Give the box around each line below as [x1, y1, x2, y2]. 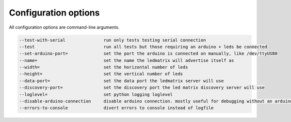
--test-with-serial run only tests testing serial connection [19, 37, 206, 43]
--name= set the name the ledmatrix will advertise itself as [19, 57, 234, 63]
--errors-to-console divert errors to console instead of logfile [19, 105, 214, 111]
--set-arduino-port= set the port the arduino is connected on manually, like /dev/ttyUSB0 [19, 51, 277, 56]
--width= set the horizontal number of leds [19, 65, 188, 70]
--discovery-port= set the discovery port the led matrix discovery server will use [19, 85, 265, 90]
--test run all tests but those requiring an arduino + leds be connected [19, 44, 268, 50]
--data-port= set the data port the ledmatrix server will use [19, 78, 224, 84]
